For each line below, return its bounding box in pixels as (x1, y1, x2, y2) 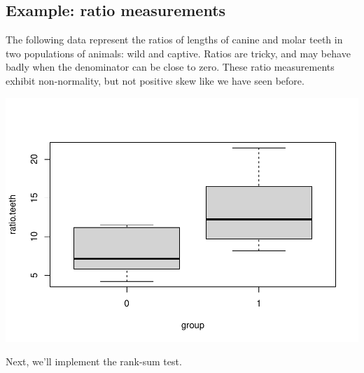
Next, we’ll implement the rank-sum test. (6, 354, 182, 369)
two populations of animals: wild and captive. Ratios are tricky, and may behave (6, 45, 351, 60)
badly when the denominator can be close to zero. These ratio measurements (6, 59, 335, 74)
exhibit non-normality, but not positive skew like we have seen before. (6, 73, 304, 87)
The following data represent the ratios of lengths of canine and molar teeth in (6, 32, 343, 47)
